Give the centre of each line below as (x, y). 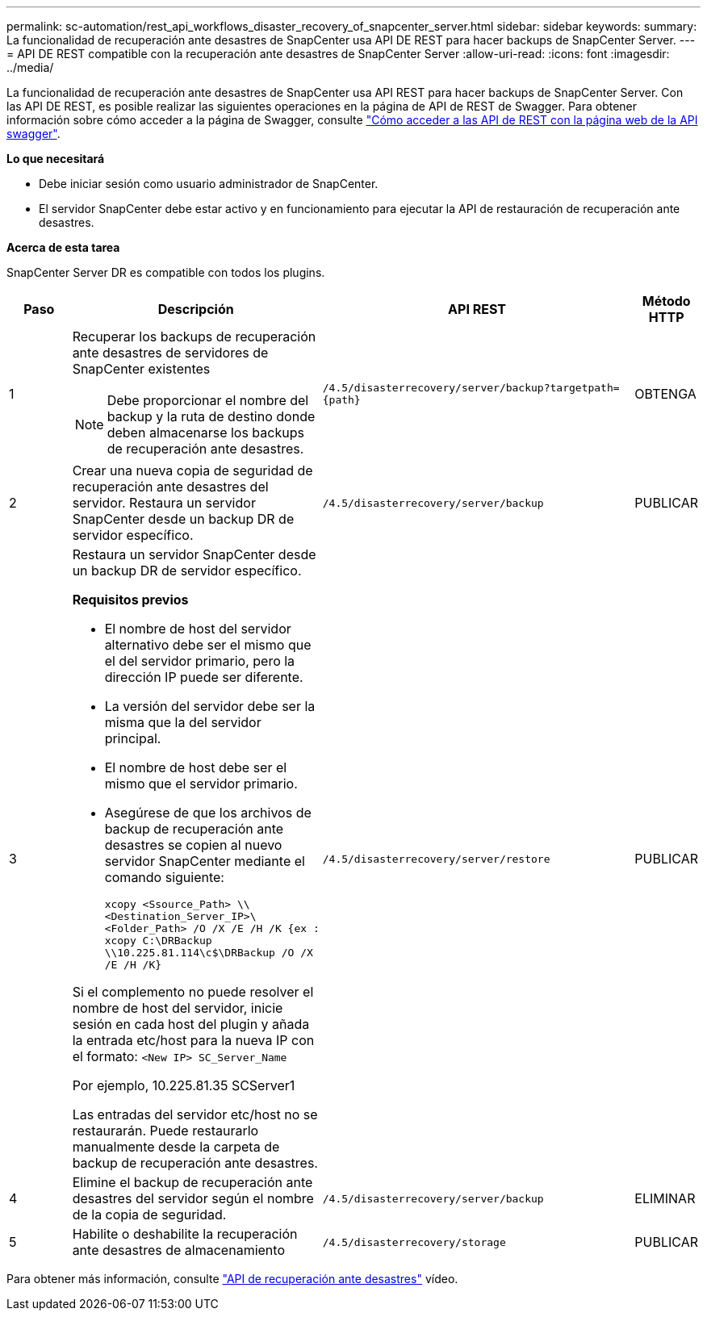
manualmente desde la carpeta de (176, 1147)
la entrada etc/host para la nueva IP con (193, 1040)
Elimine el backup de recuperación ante (192, 1182)
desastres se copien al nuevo (193, 845)
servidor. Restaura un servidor (164, 503)
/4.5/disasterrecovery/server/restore (436, 859)
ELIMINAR (665, 1198)
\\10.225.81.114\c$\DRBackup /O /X (209, 953)
